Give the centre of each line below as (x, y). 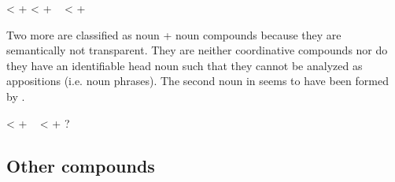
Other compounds (81, 165)
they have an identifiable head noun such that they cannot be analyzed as (185, 65)
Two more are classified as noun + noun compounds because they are (174, 34)
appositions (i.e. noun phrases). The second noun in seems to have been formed (197, 81)
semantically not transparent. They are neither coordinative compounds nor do (197, 50)
